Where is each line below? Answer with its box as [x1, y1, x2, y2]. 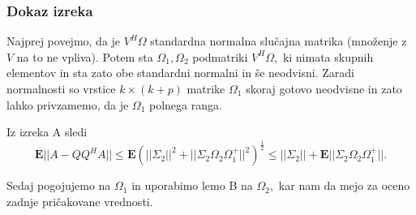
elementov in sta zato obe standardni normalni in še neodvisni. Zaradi [6, 64, 355, 81]
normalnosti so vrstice [6, 80, 116, 97]
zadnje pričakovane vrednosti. [6, 192, 153, 209]
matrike [187, 80, 225, 97]
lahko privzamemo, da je [6, 96, 129, 113]
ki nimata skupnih [282, 48, 374, 65]
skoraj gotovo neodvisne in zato [246, 80, 402, 97]
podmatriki [192, 48, 248, 65]
